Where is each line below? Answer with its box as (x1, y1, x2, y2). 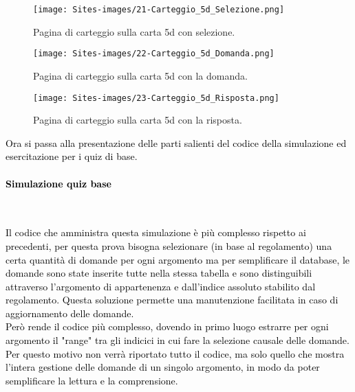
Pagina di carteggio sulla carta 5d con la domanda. (33, 68, 248, 82)
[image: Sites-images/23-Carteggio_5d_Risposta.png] (33, 93, 279, 103)
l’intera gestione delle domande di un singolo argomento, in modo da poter (6, 360, 320, 374)
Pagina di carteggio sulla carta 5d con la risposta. (33, 113, 242, 127)
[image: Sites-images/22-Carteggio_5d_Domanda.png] (33, 49, 275, 59)
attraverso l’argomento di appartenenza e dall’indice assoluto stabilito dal (6, 279, 316, 293)
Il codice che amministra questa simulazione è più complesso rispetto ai (6, 225, 306, 240)
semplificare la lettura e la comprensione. (6, 373, 178, 387)
